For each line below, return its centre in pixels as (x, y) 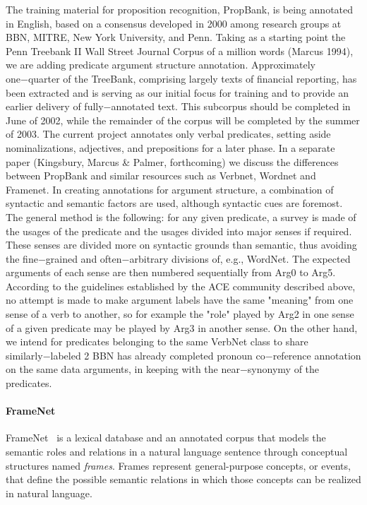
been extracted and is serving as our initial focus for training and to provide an (177, 92)
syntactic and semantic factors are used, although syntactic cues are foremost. (174, 203)
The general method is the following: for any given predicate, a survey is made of (181, 216)
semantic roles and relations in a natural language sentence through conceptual (177, 452)
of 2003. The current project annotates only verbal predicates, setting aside (168, 134)
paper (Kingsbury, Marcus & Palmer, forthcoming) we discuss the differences (172, 161)
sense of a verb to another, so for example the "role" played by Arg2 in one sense (180, 314)
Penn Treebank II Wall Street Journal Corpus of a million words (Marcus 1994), (180, 50)
